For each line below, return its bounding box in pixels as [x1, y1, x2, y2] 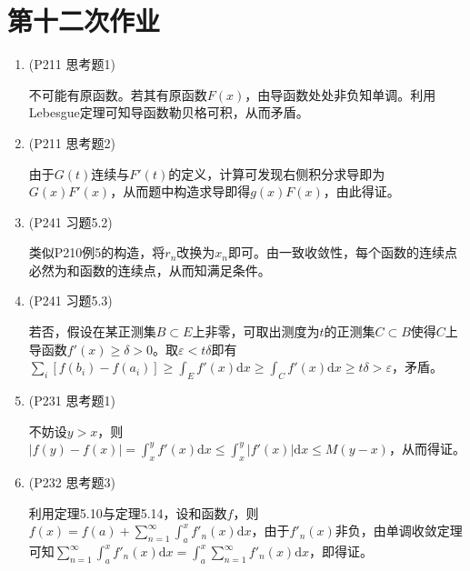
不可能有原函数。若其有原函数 [28, 85, 207, 104]
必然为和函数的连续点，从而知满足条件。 [28, 260, 271, 279]
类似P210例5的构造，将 [28, 243, 165, 262]
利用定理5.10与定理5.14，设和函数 [28, 503, 227, 522]
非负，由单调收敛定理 [335, 521, 463, 540]
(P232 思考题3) [28, 473, 115, 492]
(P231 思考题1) [28, 391, 115, 410]
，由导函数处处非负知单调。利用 [245, 85, 436, 104]
